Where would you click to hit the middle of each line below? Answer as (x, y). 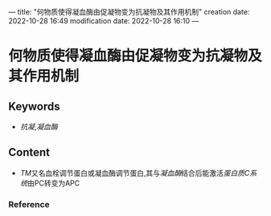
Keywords (34, 106)
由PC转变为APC (53, 183)
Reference (29, 204)
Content (29, 153)
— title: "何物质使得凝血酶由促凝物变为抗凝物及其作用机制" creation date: (129, 12)
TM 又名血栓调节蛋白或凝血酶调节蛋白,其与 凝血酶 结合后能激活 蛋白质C (135, 172)
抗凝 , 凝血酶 (39, 127)
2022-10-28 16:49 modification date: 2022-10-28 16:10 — (104, 21)
